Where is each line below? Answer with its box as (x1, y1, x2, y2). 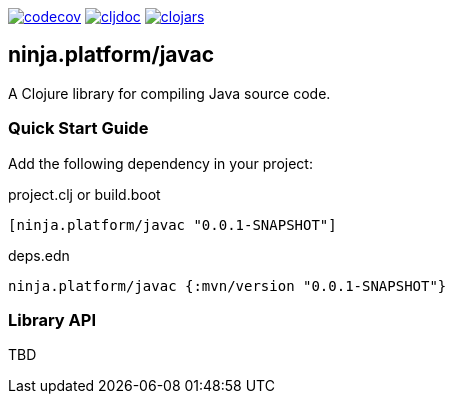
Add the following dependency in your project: (8, 154, 313, 172)
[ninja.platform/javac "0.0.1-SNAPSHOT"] (8, 216, 337, 233)
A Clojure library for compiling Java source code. (8, 84, 331, 102)
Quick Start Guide (8, 118, 149, 139)
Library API (8, 309, 96, 330)
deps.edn (8, 246, 70, 264)
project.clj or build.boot (8, 185, 161, 203)
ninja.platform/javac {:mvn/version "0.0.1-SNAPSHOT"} (8, 277, 447, 294)
